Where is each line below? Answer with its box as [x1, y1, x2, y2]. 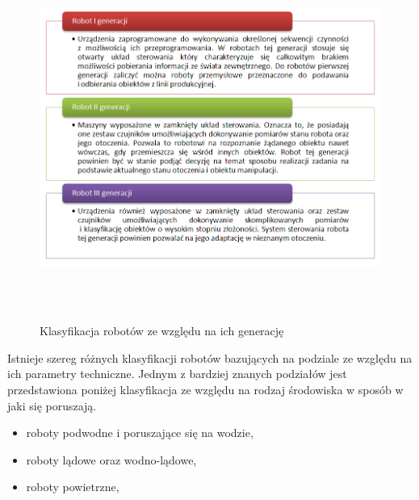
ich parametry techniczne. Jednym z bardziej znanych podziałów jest [7, 365, 347, 382]
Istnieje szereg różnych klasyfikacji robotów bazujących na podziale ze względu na [7, 349, 413, 366]
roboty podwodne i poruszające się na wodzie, [26, 424, 253, 441]
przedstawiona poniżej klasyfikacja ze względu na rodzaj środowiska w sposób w [7, 380, 404, 397]
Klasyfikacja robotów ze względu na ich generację [40, 322, 284, 339]
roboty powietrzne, [26, 478, 119, 495]
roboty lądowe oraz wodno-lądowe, [26, 451, 197, 468]
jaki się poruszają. [7, 397, 97, 414]
